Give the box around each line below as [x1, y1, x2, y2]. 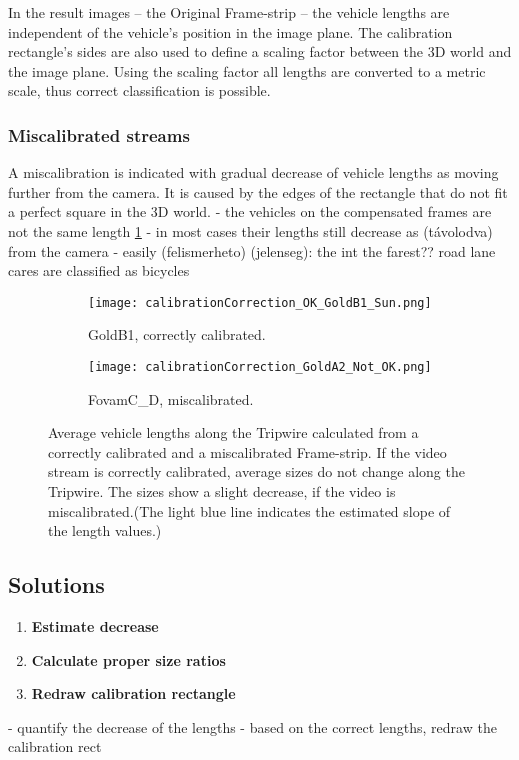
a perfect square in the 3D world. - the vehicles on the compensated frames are [8, 201, 492, 222]
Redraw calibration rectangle [31, 683, 236, 704]
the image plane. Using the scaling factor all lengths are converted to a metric [8, 60, 486, 81]
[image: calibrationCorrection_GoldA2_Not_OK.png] [88, 360, 432, 374]
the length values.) [48, 520, 162, 541]
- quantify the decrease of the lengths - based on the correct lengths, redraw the [8, 716, 497, 737]
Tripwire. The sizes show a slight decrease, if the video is [48, 481, 396, 502]
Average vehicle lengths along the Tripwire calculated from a [48, 422, 419, 443]
